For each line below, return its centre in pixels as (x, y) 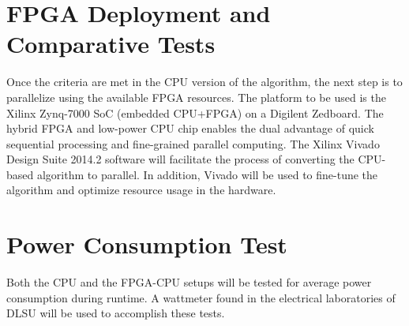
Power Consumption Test (147, 244)
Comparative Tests (111, 44)
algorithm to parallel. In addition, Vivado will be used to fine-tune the (207, 174)
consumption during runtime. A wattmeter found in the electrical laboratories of (201, 297)
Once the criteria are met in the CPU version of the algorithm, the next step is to (204, 82)
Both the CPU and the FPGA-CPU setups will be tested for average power (189, 282)
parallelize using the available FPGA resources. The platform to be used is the (196, 97)
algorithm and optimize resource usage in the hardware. (141, 190)
